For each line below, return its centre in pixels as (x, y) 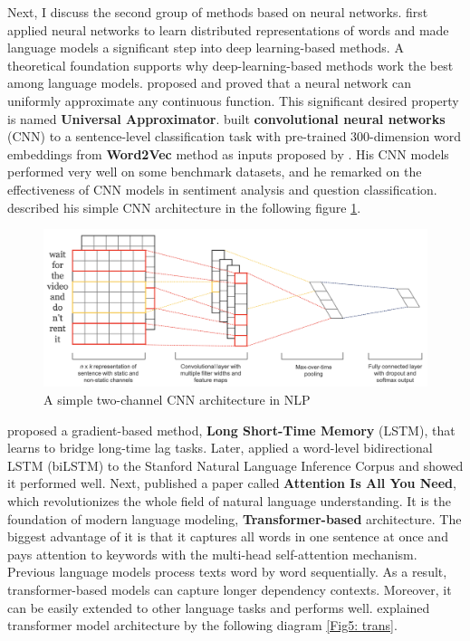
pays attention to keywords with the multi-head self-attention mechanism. (212, 554)
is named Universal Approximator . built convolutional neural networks (226, 118)
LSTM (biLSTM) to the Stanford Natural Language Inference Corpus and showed (235, 465)
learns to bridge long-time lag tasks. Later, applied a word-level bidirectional (220, 448)
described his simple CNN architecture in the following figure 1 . (184, 207)
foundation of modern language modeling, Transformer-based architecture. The (235, 518)
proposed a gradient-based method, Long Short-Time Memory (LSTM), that (231, 430)
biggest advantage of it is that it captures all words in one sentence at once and (228, 536)
